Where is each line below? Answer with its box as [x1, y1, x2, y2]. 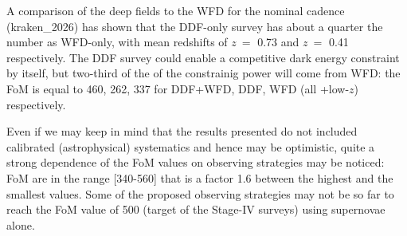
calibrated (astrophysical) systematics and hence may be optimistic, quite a [6, 138, 375, 155]
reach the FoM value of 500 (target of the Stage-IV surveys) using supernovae [6, 201, 385, 218]
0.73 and [257, 33, 299, 50]
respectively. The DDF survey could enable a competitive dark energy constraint [6, 49, 400, 65]
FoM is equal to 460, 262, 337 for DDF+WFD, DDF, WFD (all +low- [6, 80, 350, 96]
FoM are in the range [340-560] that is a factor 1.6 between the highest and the [6, 169, 393, 186]
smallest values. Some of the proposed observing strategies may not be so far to [6, 185, 394, 202]
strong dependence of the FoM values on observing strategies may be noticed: [6, 154, 385, 171]
